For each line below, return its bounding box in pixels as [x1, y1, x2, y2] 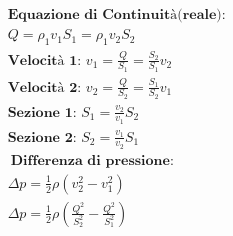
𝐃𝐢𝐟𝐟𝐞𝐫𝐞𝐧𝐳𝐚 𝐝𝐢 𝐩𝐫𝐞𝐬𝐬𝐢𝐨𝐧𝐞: [10, 153, 174, 168]
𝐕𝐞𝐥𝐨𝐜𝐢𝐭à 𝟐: [7, 80, 82, 95]
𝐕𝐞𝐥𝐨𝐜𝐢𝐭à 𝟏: [7, 53, 82, 68]
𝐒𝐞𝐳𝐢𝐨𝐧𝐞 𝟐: [7, 130, 77, 145]
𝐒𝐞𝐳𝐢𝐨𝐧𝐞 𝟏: [7, 105, 77, 120]
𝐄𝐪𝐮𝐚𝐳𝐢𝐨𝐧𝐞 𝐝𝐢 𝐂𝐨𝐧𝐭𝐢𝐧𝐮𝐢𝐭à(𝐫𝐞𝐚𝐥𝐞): [7, 8, 226, 23]
